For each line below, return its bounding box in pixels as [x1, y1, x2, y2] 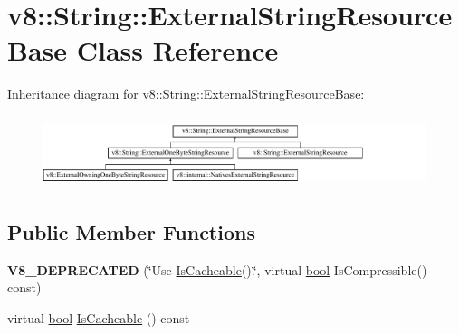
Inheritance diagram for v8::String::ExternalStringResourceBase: [7, 84, 365, 103]
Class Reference [76, 32, 279, 69]
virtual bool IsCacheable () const [7, 308, 190, 327]
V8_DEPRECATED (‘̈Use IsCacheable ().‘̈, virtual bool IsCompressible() [7, 260, 427, 279]
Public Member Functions [7, 217, 255, 245]
